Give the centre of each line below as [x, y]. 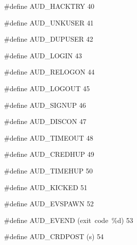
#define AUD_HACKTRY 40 [49, 6]
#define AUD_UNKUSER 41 [49, 22]
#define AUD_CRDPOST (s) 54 [54, 236]
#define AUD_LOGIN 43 [43, 55]
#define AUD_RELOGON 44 [49, 72]
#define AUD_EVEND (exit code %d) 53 [68, 220]
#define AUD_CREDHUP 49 [49, 154]
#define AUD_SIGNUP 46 [45, 105]
